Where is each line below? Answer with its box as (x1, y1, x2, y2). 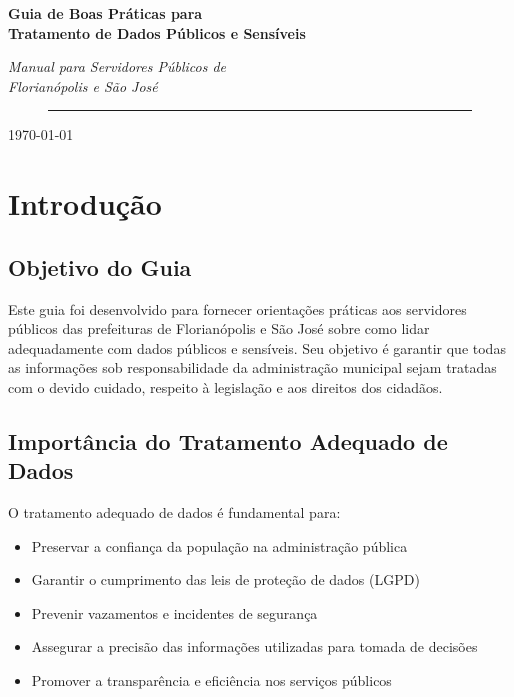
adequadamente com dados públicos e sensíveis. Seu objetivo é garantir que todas (8, 337, 506, 358)
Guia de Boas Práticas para (8, 3, 203, 23)
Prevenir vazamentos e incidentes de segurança (31, 602, 318, 623)
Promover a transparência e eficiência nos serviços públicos (31, 670, 392, 691)
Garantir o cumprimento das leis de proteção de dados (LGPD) (31, 569, 420, 590)
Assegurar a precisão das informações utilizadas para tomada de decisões (31, 636, 478, 657)
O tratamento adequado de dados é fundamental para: (8, 502, 341, 523)
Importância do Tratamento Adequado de (8, 425, 448, 456)
